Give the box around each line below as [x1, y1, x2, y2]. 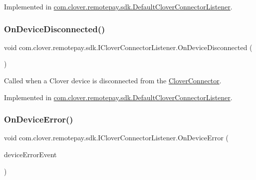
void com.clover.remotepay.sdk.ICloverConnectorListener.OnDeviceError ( [4, 132, 229, 143]
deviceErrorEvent [4, 149, 57, 159]
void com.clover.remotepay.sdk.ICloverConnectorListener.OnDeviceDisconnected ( [4, 42, 253, 52]
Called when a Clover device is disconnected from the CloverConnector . [4, 75, 222, 85]
